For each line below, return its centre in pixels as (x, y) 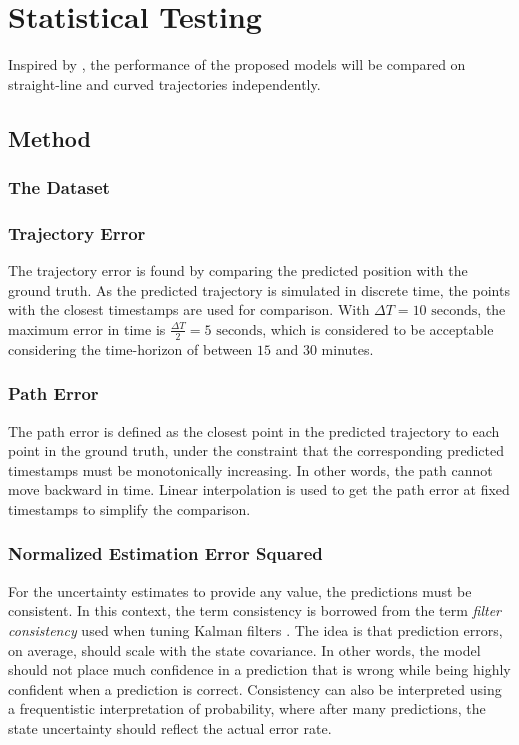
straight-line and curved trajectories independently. (164, 83)
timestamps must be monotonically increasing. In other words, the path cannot (250, 469)
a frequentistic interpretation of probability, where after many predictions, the (247, 708)
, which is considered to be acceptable (378, 328)
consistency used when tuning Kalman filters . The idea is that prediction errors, (255, 629)
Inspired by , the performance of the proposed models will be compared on (237, 64)
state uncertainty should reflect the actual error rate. (170, 727)
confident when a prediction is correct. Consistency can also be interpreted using (255, 688)
